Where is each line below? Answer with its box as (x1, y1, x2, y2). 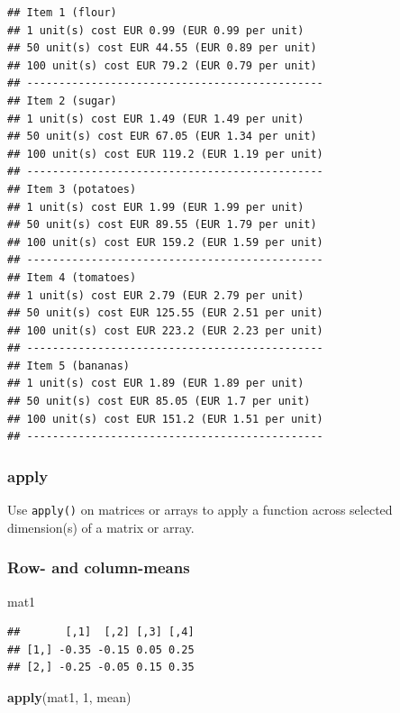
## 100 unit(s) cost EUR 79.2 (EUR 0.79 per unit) (7, 59, 317, 72)
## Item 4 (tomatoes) (7, 270, 137, 284)
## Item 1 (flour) (7, 6, 117, 19)
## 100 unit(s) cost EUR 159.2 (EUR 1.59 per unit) (7, 235, 323, 249)
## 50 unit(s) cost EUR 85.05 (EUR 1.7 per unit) (7, 395, 311, 408)
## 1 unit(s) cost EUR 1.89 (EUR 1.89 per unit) (7, 377, 305, 390)
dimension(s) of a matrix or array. (7, 517, 195, 536)
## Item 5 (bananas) (7, 359, 131, 372)
